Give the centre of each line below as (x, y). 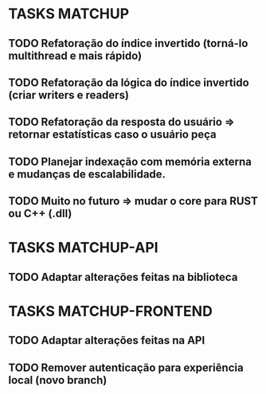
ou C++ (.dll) (40, 214)
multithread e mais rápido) (75, 55)
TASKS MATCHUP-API (83, 248)
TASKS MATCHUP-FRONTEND (110, 311)
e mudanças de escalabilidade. (87, 174)
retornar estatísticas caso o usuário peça (112, 135)
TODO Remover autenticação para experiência (126, 367)
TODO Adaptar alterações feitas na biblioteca (123, 277)
